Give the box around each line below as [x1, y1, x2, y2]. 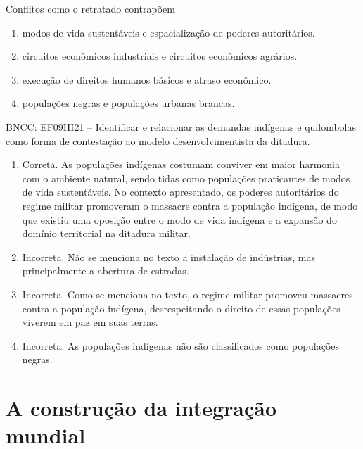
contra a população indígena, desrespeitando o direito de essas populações [22, 301, 340, 315]
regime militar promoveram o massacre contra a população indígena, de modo [22, 198, 358, 213]
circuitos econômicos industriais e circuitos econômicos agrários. [22, 49, 298, 63]
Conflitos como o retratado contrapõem [6, 1, 175, 15]
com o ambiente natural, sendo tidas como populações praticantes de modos [22, 170, 350, 185]
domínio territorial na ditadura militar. [22, 226, 191, 241]
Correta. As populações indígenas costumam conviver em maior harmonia [22, 157, 340, 172]
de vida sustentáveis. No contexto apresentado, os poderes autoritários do [22, 184, 339, 199]
